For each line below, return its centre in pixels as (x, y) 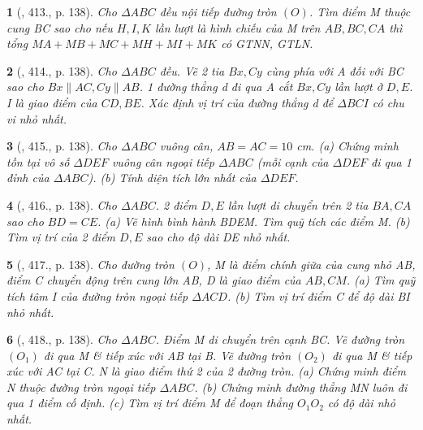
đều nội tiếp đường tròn (218, 11)
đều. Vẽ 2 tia (192, 70)
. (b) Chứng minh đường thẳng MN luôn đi (301, 387)
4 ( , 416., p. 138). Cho (62, 204)
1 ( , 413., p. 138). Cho (62, 11)
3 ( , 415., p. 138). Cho (62, 146)
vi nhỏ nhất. (37, 118)
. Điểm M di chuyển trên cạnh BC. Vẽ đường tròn (280, 339)
